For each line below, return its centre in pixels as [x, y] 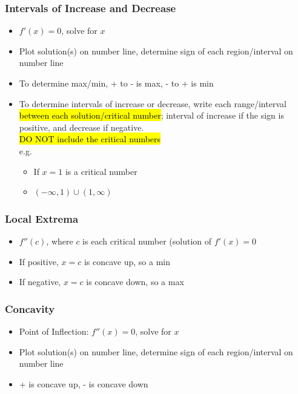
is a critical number [101, 171]
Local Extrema [42, 218]
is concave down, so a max [135, 282]
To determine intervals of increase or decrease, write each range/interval [153, 103]
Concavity [30, 308]
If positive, [39, 261]
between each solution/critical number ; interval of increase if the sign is [151, 115]
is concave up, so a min [127, 261]
